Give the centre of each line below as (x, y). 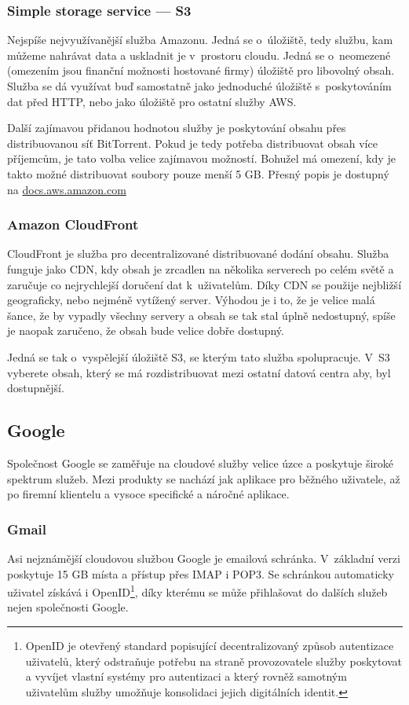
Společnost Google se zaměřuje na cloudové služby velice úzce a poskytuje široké (201, 463)
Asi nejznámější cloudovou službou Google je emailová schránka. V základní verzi (204, 558)
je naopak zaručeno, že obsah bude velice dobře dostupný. (146, 330)
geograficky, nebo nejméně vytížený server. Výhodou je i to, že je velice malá (191, 300)
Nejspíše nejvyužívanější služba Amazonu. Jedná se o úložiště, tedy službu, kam (200, 40)
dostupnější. (36, 388)
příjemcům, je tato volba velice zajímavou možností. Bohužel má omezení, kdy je (201, 158)
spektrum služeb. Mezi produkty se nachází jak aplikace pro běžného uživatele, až (204, 478)
